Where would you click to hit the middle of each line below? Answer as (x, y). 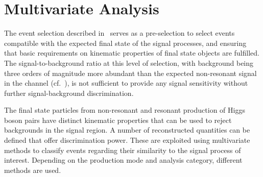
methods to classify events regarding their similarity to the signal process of (123, 150)
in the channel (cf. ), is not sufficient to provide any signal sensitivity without (126, 83)
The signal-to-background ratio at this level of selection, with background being (129, 62)
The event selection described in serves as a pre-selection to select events (119, 33)
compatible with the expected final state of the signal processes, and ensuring (125, 43)
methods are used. (33, 170)
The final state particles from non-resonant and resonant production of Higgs (125, 110)
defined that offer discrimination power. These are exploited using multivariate (127, 140)
